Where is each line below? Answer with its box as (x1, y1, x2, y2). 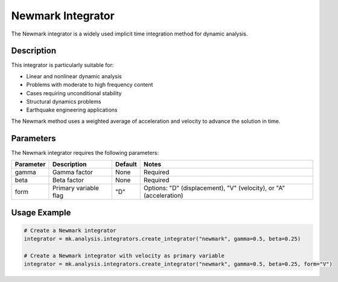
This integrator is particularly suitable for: (11, 61, 114, 69)
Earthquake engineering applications (26, 106, 118, 114)
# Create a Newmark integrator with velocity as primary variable (24, 252, 225, 259)
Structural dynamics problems (26, 98, 101, 105)
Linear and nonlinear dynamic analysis (26, 72, 122, 80)
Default (115, 160, 137, 169)
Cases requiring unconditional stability (26, 89, 122, 96)
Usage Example (11, 207, 71, 218)
